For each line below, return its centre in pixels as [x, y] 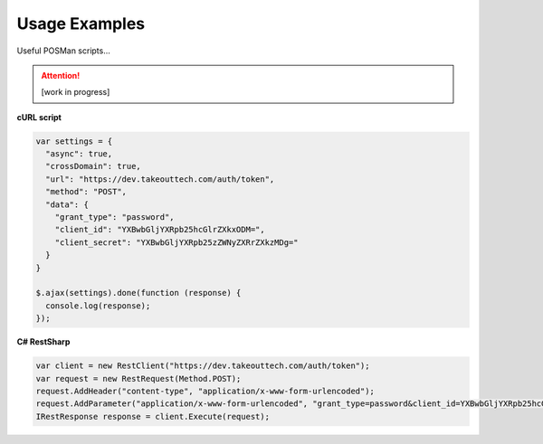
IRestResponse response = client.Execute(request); [153, 416]
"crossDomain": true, [94, 166]
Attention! [61, 75]
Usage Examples [81, 24]
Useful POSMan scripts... [63, 51]
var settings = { [74, 141]
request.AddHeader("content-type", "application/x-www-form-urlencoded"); [205, 391]
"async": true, [79, 154]
